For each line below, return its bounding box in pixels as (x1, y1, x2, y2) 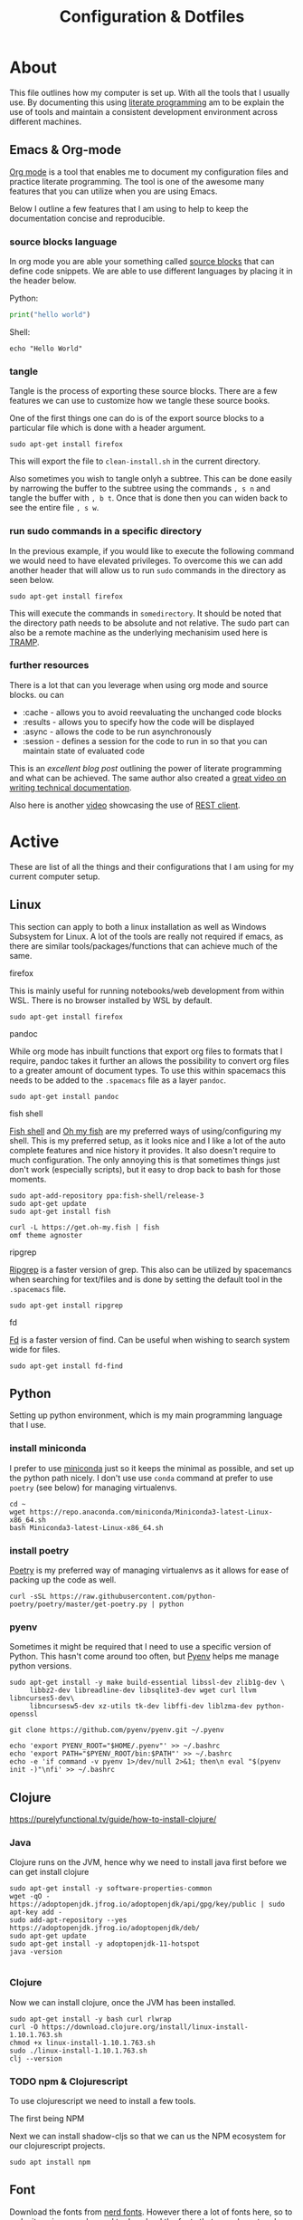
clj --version (9, 2053, 63, 2063)
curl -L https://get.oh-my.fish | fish (9, 1222, 160, 1232)
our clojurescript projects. (9, 2139, 106, 2151)
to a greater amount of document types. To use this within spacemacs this (9, 1065, 287, 1076)
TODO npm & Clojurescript (9, 2075, 128, 2088)
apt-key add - (9, 1908, 63, 1917)
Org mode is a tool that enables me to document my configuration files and (9, 166, 289, 177)
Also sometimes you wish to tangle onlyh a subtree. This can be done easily (9, 474, 292, 484)
